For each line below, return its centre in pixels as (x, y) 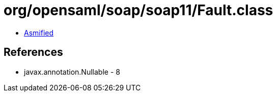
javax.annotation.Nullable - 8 (72, 72)
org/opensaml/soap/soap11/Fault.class (138, 10)
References (33, 52)
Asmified (39, 33)
